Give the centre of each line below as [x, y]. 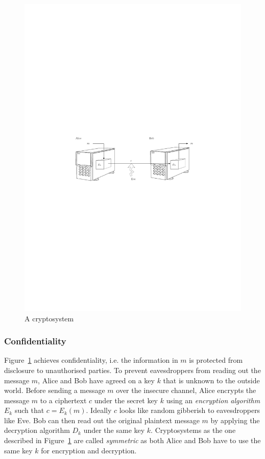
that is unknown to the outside [211, 380]
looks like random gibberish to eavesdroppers [190, 410]
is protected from [216, 360]
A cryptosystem [49, 318]
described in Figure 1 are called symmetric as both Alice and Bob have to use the [132, 440]
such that [29, 410]
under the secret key [126, 400]
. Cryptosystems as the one [193, 430]
